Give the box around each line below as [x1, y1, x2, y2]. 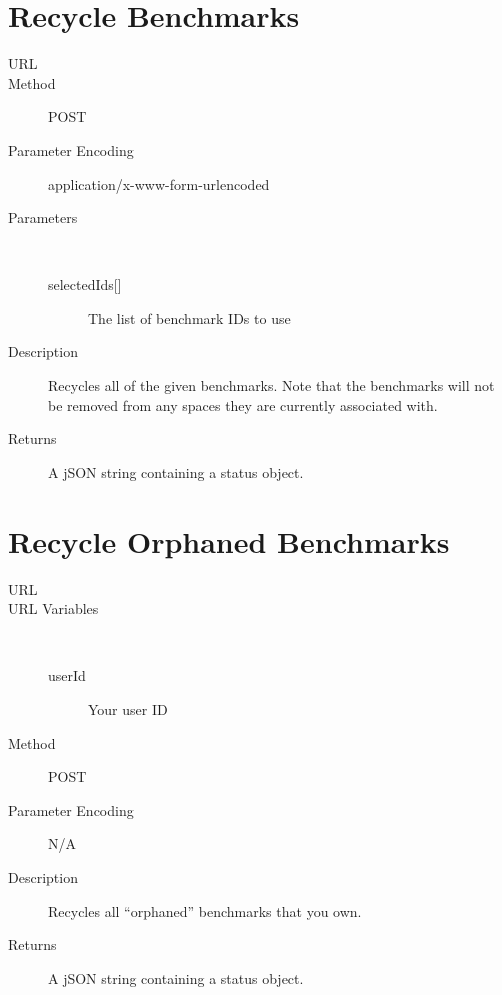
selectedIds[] [48, 274, 122, 295]
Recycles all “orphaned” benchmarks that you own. [48, 900, 362, 921]
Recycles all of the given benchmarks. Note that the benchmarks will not [48, 375, 495, 396]
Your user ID [88, 698, 168, 719]
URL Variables [8, 598, 99, 619]
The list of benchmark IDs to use [88, 307, 291, 328]
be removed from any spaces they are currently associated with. [48, 394, 438, 415]
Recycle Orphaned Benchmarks [8, 520, 450, 561]
